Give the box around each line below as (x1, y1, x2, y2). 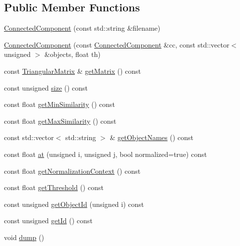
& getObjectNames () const (110, 132, 194, 143)
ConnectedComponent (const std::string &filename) (4, 23, 161, 33)
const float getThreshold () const (4, 182, 104, 193)
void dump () (4, 232, 44, 242)
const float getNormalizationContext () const (4, 165, 141, 176)
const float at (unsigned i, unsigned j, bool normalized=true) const (4, 148, 207, 159)
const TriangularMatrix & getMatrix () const (4, 65, 141, 76)
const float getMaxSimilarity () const (4, 115, 117, 126)
